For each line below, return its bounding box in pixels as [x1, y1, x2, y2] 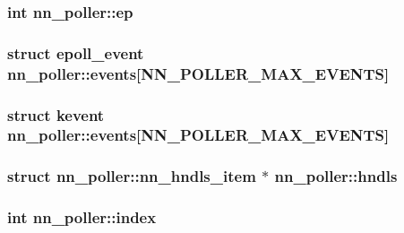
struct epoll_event [7, 41, 144, 64]
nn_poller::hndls [274, 165, 398, 187]
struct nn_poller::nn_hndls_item [7, 165, 256, 187]
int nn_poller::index [7, 206, 157, 229]
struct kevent [7, 103, 105, 125]
